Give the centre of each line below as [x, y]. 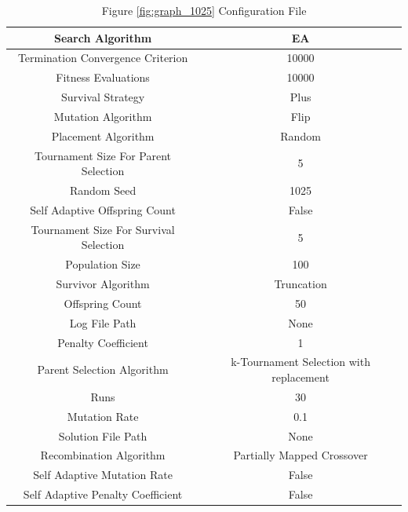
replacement [301, 377]
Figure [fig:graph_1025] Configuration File [204, 10]
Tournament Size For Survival [103, 229]
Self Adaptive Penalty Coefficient [103, 494]
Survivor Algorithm [103, 284]
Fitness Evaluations [103, 77]
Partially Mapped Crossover [301, 455]
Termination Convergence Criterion [103, 58]
